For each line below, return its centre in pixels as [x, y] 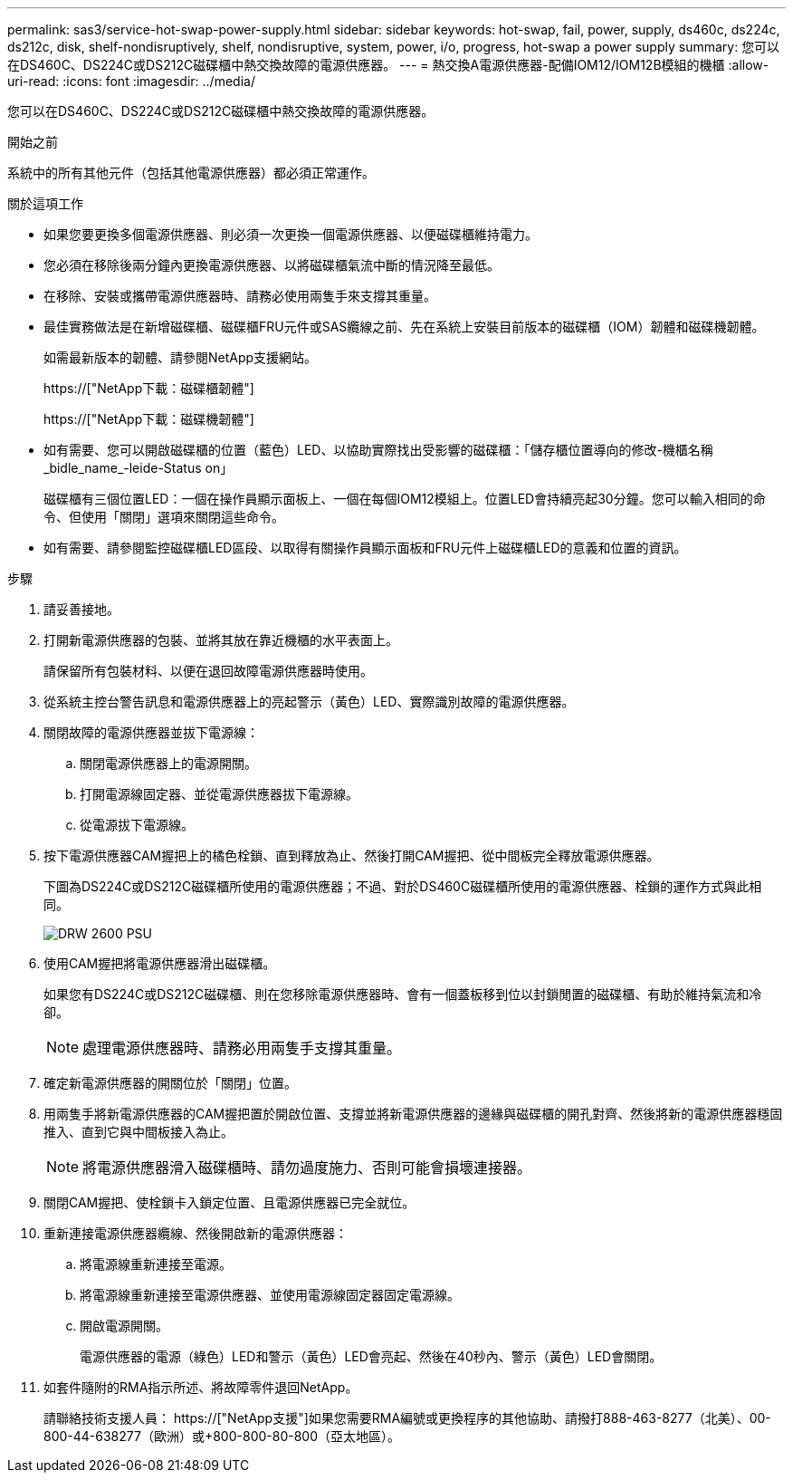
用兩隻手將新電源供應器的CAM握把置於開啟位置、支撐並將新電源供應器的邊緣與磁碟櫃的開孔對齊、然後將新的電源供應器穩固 [413, 1114]
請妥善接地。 [81, 609]
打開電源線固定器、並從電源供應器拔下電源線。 [219, 794]
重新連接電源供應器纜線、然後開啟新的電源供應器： [196, 1233]
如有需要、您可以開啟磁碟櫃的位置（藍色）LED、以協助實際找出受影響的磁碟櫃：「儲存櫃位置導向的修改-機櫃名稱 [378, 450]
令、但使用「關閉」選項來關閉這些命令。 [164, 517]
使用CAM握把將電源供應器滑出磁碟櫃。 [160, 963]
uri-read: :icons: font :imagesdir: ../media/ [131, 81]
